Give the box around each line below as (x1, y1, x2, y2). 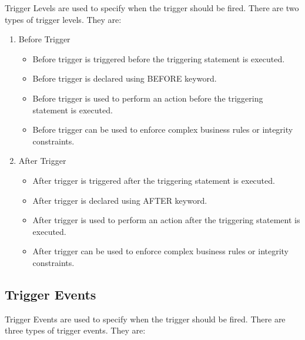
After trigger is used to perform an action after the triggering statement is (32, 214, 300, 226)
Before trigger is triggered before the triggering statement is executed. (32, 52, 285, 65)
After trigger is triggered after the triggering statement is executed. (32, 174, 275, 186)
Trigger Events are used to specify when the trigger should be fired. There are (5, 312, 286, 325)
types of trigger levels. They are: (5, 13, 122, 25)
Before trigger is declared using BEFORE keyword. (32, 72, 217, 85)
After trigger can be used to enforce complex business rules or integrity (32, 245, 289, 257)
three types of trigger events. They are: (5, 324, 146, 336)
